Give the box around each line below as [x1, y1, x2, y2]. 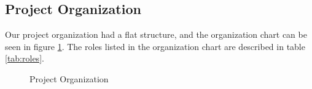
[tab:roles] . [5, 52, 44, 65]
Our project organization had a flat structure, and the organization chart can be [5, 28, 307, 41]
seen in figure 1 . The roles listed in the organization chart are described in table [5, 40, 305, 52]
